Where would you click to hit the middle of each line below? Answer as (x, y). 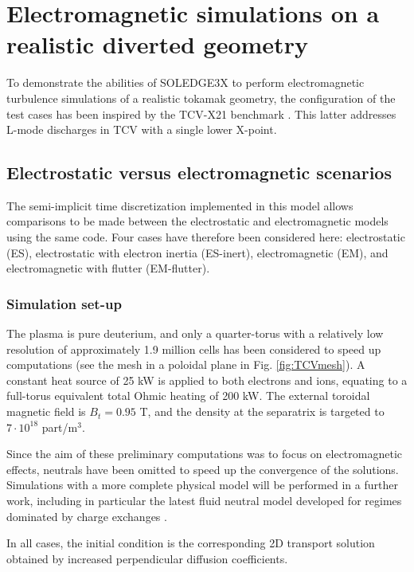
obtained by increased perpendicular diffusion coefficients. (147, 558)
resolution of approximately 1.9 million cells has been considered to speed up (194, 349)
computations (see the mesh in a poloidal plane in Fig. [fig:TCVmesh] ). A (186, 364)
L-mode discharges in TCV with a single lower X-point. (142, 129)
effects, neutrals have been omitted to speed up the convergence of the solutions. (203, 469)
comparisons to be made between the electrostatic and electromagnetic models (197, 221)
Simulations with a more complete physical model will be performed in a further (202, 485)
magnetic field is (46, 411)
